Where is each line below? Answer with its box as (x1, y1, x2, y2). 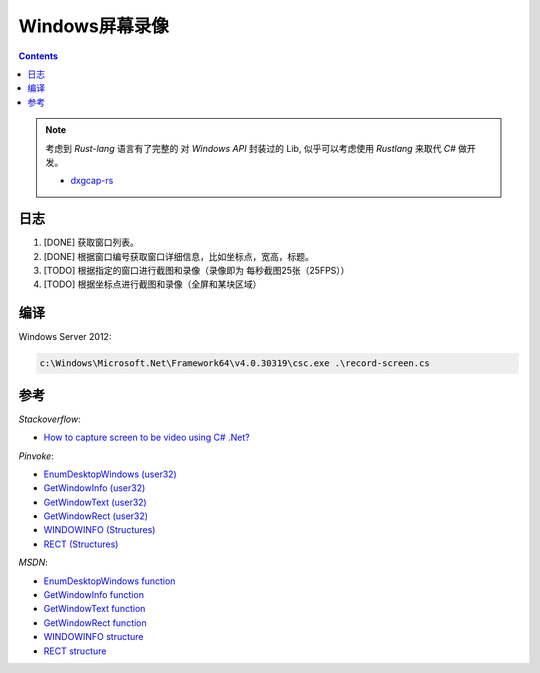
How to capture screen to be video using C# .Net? (43, 431, 250, 444)
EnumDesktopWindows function (43, 575, 176, 587)
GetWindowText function (43, 603, 146, 615)
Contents (18, 50, 59, 62)
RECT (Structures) (43, 538, 119, 550)
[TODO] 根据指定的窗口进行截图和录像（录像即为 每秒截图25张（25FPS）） (43, 264, 350, 276)
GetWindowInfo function (43, 589, 145, 601)
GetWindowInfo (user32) (43, 482, 146, 494)
